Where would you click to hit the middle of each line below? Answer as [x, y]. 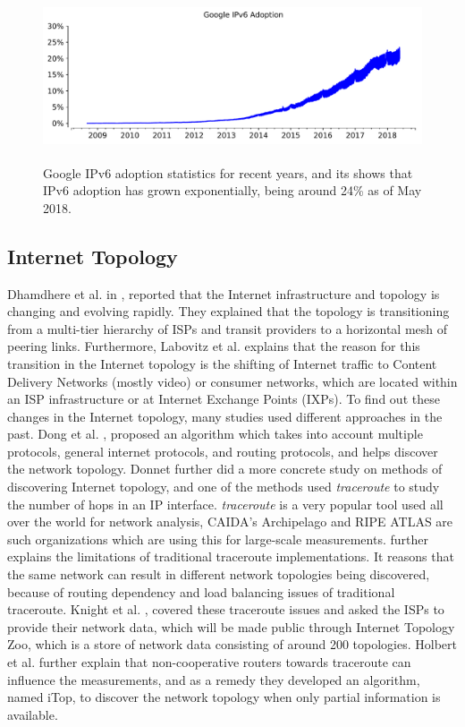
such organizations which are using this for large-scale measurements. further [218, 539]
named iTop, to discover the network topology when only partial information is [224, 697]
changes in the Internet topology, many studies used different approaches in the [225, 416]
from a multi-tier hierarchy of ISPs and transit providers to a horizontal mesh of [228, 328]
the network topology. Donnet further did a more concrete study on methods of [225, 469]
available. [33, 714]
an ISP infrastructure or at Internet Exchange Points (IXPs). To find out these [224, 399]
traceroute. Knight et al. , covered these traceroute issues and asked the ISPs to [226, 609]
